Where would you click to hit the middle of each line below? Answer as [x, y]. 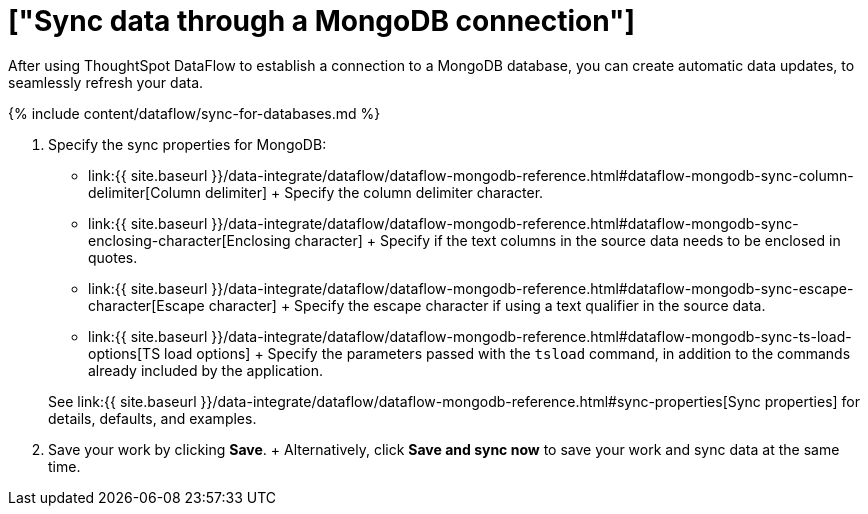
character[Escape [146, 305]
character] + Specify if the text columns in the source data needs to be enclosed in [567, 240]
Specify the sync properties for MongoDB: [187, 144]
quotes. [113, 257]
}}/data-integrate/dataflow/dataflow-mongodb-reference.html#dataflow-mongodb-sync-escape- [532, 288]
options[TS [124, 353]
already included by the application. [205, 370]
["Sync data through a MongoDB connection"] [322, 21]
